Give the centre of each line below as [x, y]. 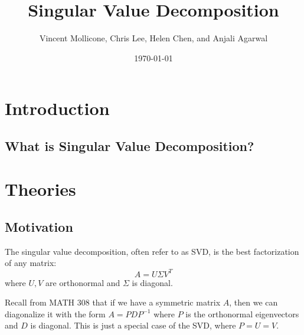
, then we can [254, 302]
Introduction [57, 108]
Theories [40, 189]
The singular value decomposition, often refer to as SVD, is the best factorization [152, 251]
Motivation [39, 227]
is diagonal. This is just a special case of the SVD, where [133, 325]
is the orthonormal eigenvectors [242, 313]
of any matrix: [31, 263]
